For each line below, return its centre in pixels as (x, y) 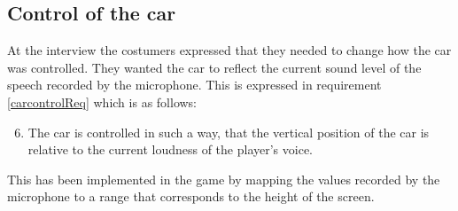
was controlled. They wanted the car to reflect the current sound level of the (214, 67)
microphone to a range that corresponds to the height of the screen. (191, 196)
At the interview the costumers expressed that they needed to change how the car (229, 50)
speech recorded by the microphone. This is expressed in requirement (194, 85)
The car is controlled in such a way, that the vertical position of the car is (229, 132)
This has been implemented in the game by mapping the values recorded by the (224, 179)
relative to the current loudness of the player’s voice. (170, 149)
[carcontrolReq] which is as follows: (102, 102)
